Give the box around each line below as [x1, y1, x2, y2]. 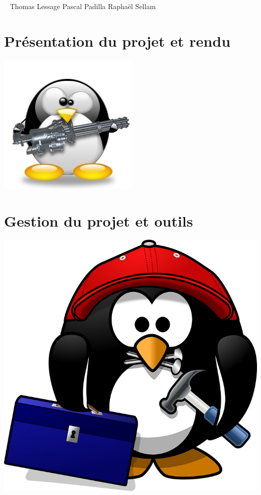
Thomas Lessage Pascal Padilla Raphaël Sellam [10, 1, 156, 11]
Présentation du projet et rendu [4, 30, 231, 51]
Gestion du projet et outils [4, 210, 193, 231]
